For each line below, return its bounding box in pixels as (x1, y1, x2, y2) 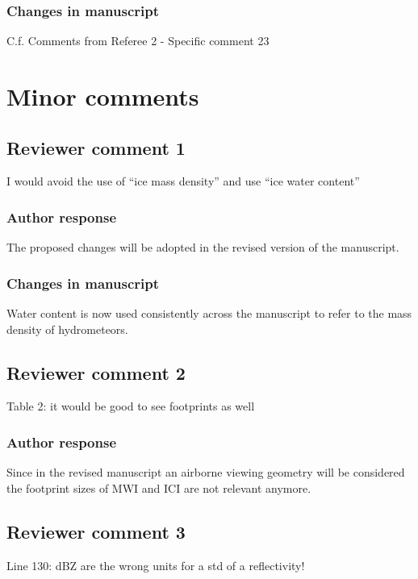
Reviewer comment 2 (6, 360, 186, 385)
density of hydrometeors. (6, 320, 128, 337)
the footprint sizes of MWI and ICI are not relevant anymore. (6, 479, 311, 496)
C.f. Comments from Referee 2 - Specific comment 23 (6, 32, 270, 49)
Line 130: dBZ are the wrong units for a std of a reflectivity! (6, 556, 305, 573)
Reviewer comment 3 (6, 519, 186, 544)
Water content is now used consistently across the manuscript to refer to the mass (6, 305, 412, 322)
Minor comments (6, 80, 199, 112)
